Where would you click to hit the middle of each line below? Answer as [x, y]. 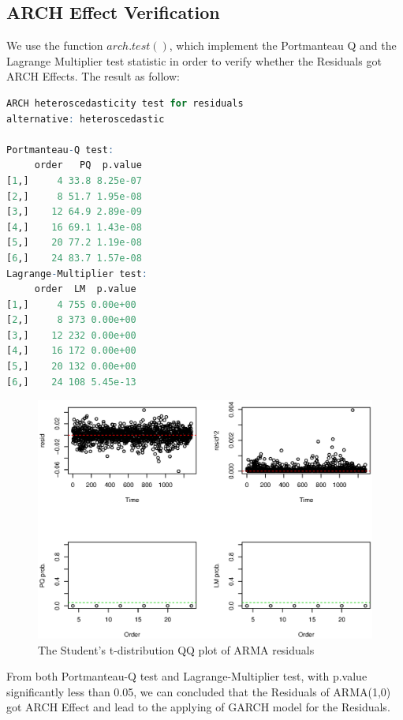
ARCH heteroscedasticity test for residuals [125, 103]
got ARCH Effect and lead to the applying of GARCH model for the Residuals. [198, 707]
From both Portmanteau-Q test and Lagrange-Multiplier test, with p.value [187, 676]
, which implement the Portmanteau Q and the [283, 45]
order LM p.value [85, 289]
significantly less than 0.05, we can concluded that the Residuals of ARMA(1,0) [199, 691]
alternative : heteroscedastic [86, 119]
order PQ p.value [88, 165]
